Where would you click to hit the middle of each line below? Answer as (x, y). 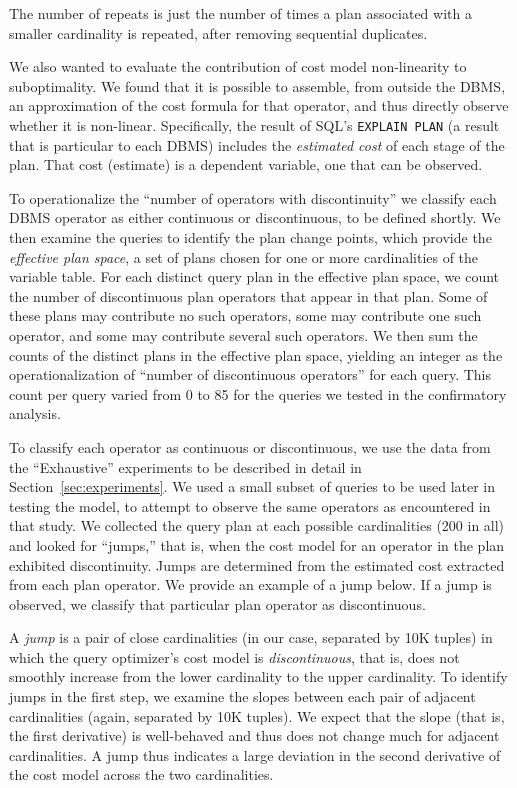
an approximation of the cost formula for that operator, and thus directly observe (259, 105)
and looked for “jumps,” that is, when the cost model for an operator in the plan (257, 544)
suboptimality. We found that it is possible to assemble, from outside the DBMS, (257, 85)
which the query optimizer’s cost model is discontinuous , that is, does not (234, 656)
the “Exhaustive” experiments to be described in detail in (185, 466)
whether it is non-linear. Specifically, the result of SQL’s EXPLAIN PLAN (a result (254, 124)
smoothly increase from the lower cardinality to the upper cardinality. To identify (258, 676)
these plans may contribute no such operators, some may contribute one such (245, 315)
